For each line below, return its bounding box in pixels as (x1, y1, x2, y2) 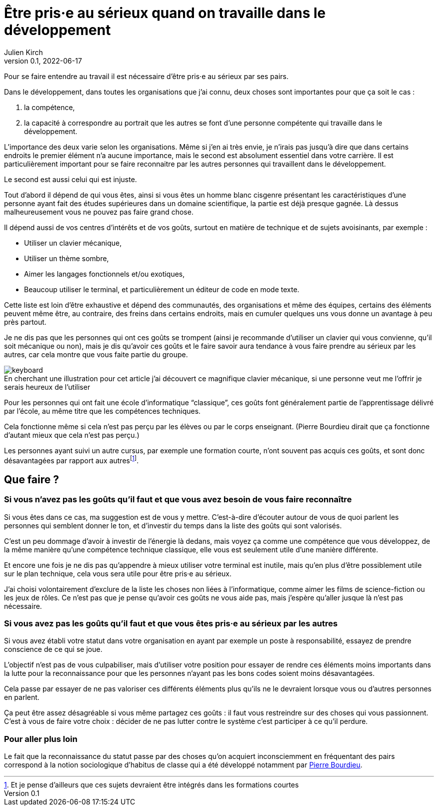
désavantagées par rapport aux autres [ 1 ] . (4, 454, 139, 465)
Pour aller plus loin (4, 733, 77, 744)
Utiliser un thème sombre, (24, 254, 109, 263)
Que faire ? (4, 473, 59, 486)
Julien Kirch (4, 48, 43, 57)
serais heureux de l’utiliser (4, 382, 90, 391)
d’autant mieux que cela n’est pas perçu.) (4, 430, 139, 439)
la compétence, (24, 103, 75, 112)
